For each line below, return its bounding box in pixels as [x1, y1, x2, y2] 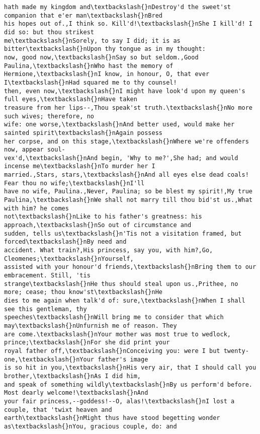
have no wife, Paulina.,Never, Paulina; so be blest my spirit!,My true [4, 188, 252, 195]
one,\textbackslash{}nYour [4, 355, 94, 363]
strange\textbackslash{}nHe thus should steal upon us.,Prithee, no [4, 280, 238, 287]
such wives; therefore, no [4, 112, 94, 120]
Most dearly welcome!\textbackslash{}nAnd [4, 389, 148, 397]
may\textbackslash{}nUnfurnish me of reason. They [4, 322, 177, 329]
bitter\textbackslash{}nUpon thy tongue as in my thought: [4, 45, 206, 53]
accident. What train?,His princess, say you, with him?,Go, [4, 247, 213, 254]
